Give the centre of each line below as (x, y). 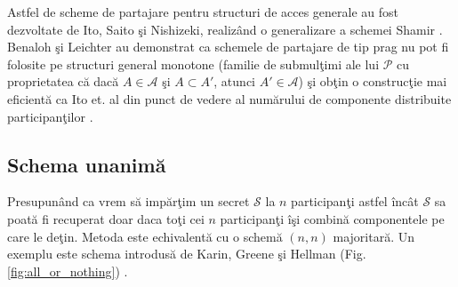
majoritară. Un (374, 236)
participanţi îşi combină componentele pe (332, 218)
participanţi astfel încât (355, 201)
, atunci (234, 81)
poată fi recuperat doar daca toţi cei (106, 218)
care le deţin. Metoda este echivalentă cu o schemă (145, 236)
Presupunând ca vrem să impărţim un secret (129, 201)
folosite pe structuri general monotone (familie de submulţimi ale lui (193, 64)
